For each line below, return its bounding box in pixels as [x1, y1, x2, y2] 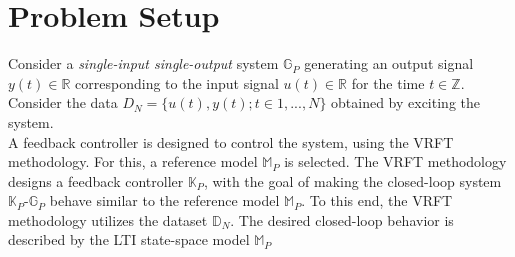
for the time [351, 72, 425, 93]
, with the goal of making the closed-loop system [203, 170, 502, 191]
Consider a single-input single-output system [8, 53, 279, 74]
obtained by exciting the [331, 92, 480, 113]
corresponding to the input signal [75, 72, 279, 93]
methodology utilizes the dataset [8, 209, 208, 230]
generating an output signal [304, 53, 474, 74]
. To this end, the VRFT [301, 190, 453, 211]
